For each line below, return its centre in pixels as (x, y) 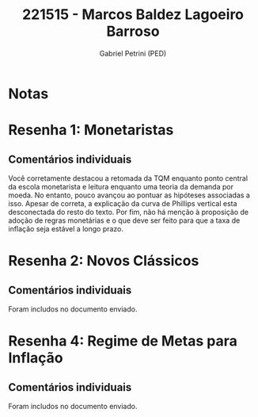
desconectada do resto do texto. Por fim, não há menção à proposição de (129, 212)
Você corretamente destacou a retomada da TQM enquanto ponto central (128, 178)
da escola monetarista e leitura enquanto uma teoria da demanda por (121, 186)
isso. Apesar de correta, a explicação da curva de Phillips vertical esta (123, 203)
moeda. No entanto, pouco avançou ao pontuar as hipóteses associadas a (129, 195)
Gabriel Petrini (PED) (133, 53)
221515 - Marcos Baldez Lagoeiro (133, 15)
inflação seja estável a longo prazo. (66, 228)
